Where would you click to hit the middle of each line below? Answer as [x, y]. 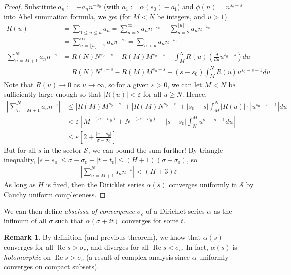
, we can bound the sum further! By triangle [155, 149]
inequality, [20, 159]
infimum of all [25, 220]
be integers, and [181, 16]
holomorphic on [28, 256]
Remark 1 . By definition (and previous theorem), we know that [103, 237]
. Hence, [195, 94]
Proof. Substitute [30, 6]
